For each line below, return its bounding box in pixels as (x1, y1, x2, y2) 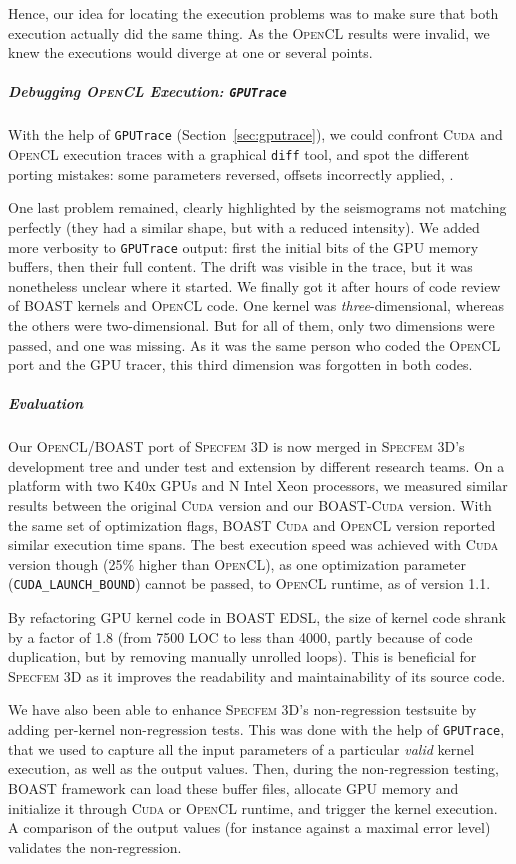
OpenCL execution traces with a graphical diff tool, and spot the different (8, 144, 470, 165)
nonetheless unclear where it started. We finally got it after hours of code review (8, 275, 501, 296)
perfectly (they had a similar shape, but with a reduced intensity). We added (8, 216, 480, 237)
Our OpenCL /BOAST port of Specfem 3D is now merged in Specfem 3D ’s (8, 436, 465, 457)
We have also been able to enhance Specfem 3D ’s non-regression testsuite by (8, 699, 477, 720)
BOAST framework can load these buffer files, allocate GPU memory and (8, 777, 459, 798)
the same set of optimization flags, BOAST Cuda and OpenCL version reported (8, 514, 496, 535)
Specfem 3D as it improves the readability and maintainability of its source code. (8, 665, 506, 686)
